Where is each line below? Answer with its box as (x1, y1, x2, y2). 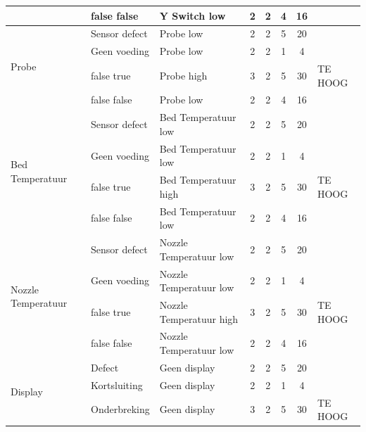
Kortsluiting (91, 377, 143, 392)
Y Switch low (159, 8, 226, 23)
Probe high (159, 68, 208, 82)
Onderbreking (91, 402, 150, 417)
